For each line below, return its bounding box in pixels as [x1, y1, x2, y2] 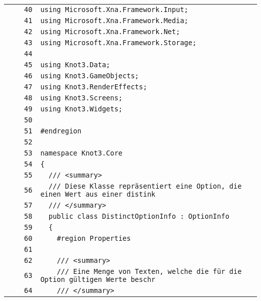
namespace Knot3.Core [40, 149, 123, 157]
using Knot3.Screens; [40, 94, 123, 102]
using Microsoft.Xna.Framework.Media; [40, 17, 189, 25]
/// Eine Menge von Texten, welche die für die [57, 267, 242, 275]
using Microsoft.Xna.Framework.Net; [40, 28, 180, 36]
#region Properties [57, 234, 131, 242]
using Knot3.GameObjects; [40, 72, 139, 80]
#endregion [40, 127, 82, 135]
